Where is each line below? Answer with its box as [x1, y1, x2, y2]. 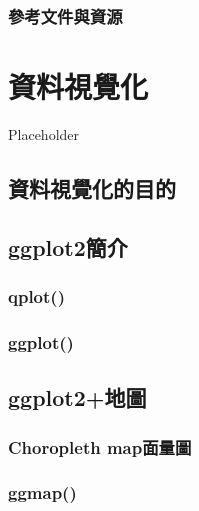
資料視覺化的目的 [8, 172, 176, 203]
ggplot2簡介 [8, 231, 128, 262]
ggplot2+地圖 [8, 382, 147, 413]
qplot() [8, 284, 65, 309]
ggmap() [8, 480, 77, 505]
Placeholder [8, 123, 80, 144]
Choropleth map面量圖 [8, 434, 192, 459]
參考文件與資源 [8, 3, 123, 28]
